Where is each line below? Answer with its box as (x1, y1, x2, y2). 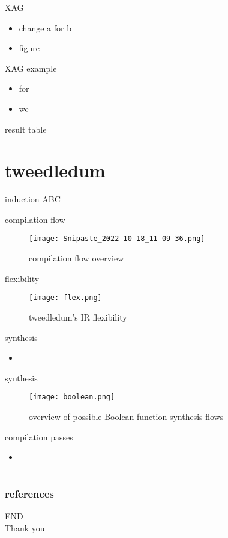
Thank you (5, 521, 45, 534)
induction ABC (5, 193, 61, 205)
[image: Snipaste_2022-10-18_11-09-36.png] (29, 234, 205, 243)
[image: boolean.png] (29, 393, 115, 402)
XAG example (5, 61, 57, 74)
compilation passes (5, 430, 73, 443)
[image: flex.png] (29, 293, 102, 302)
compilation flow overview (29, 252, 124, 264)
